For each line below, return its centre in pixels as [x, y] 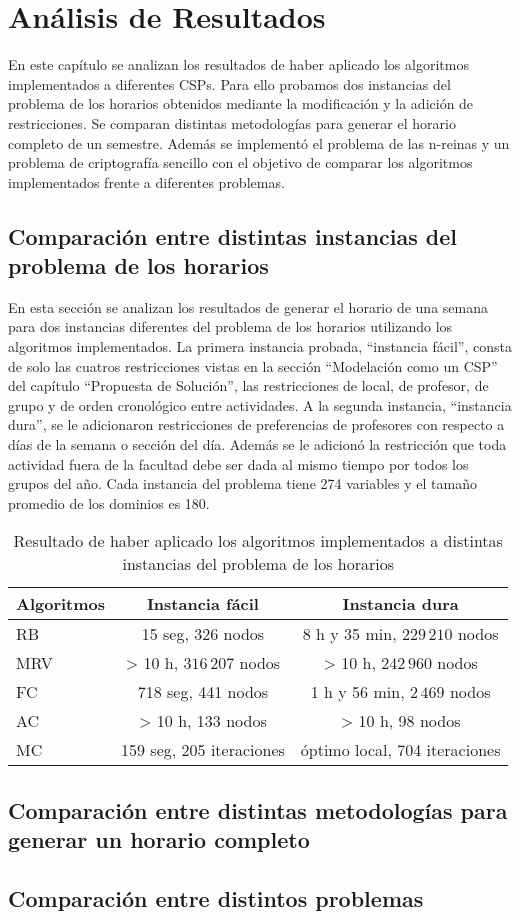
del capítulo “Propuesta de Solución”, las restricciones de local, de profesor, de [248, 385]
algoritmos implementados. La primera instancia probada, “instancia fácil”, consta [260, 346]
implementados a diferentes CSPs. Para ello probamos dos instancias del [229, 83]
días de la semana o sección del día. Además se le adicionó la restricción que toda [257, 444]
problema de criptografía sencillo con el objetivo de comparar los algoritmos [240, 162]
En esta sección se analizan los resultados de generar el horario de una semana [248, 306]
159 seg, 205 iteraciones [203, 750]
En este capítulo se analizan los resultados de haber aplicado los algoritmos [238, 64]
